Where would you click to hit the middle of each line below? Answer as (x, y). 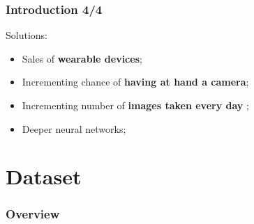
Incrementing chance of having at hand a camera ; (135, 82)
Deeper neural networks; (74, 128)
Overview (33, 214)
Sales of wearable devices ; (82, 58)
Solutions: (27, 35)
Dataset (44, 176)
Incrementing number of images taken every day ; (135, 105)
